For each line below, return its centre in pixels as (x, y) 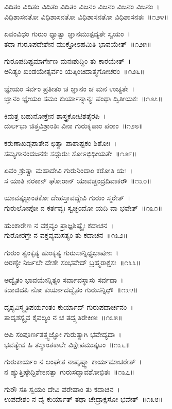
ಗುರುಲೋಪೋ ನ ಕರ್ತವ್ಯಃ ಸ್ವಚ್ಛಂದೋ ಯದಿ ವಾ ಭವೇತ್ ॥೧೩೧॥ (83, 207)
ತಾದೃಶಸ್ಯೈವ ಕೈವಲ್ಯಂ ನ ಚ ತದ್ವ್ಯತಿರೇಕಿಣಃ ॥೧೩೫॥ (63, 317)
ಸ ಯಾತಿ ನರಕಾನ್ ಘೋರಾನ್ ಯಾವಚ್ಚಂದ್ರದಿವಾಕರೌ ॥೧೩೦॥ (78, 180)
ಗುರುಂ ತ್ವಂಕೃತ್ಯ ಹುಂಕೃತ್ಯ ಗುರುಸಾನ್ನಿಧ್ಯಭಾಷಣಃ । (61, 252)
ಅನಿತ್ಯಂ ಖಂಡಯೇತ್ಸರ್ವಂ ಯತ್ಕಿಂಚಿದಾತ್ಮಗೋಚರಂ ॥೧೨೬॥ (74, 71)
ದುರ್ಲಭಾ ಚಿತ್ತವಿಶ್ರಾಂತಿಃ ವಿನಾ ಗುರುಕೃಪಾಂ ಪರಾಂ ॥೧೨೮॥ (74, 126)
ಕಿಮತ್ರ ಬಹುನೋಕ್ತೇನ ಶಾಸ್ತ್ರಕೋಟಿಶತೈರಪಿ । (55, 115)
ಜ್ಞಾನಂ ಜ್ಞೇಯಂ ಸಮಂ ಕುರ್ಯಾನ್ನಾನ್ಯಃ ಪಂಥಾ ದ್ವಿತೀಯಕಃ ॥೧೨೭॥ (83, 98)
